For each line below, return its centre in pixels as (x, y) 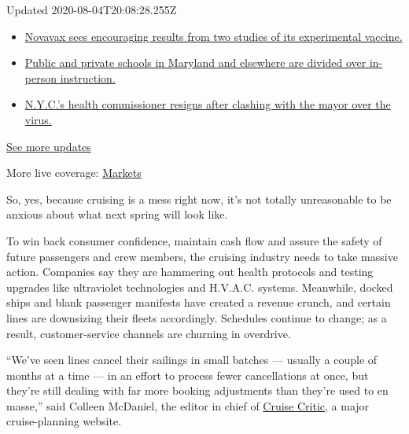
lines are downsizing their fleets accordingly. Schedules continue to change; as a (197, 317)
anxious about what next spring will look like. (117, 214)
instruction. (88, 77)
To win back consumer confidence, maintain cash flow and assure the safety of (194, 240)
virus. (38, 119)
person (41, 77)
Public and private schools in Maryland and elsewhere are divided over (195, 63)
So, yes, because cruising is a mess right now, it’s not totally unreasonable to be (199, 199)
